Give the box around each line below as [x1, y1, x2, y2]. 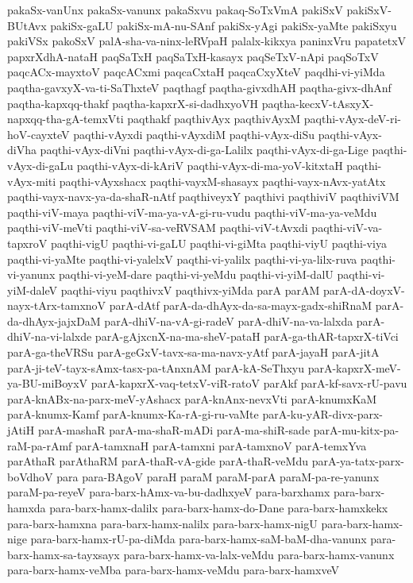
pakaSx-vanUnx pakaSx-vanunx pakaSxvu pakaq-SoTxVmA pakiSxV [7, 2, 343, 17]
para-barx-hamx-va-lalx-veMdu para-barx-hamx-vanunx [123, 546, 395, 562]
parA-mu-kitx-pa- [313, 422, 399, 438]
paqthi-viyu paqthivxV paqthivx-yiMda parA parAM [60, 281, 320, 298]
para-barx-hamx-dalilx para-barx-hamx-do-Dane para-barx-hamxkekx [49, 500, 388, 515]
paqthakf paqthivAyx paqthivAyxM [127, 110, 301, 127]
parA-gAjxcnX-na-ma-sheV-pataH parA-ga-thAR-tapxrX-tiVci [95, 328, 399, 345]
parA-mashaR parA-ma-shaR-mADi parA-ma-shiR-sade [37, 422, 311, 438]
